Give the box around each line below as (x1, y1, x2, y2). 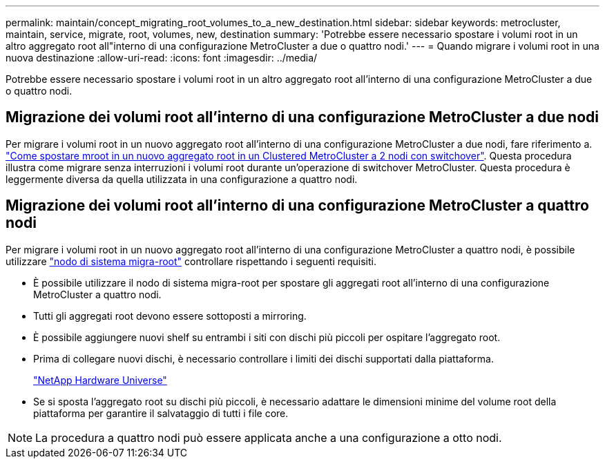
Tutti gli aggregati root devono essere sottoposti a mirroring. (33, 309, 307, 322)
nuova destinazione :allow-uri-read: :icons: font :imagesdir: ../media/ (6, 52, 318, 64)
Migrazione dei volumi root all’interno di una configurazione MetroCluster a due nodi (6, 108, 599, 126)
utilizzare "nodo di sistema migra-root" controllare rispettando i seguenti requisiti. (6, 255, 376, 267)
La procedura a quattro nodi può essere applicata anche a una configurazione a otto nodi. (35, 430, 502, 445)
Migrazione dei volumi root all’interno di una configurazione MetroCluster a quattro (6, 197, 589, 215)
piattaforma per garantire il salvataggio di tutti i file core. (33, 407, 289, 419)
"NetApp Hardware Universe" (33, 374, 167, 386)
